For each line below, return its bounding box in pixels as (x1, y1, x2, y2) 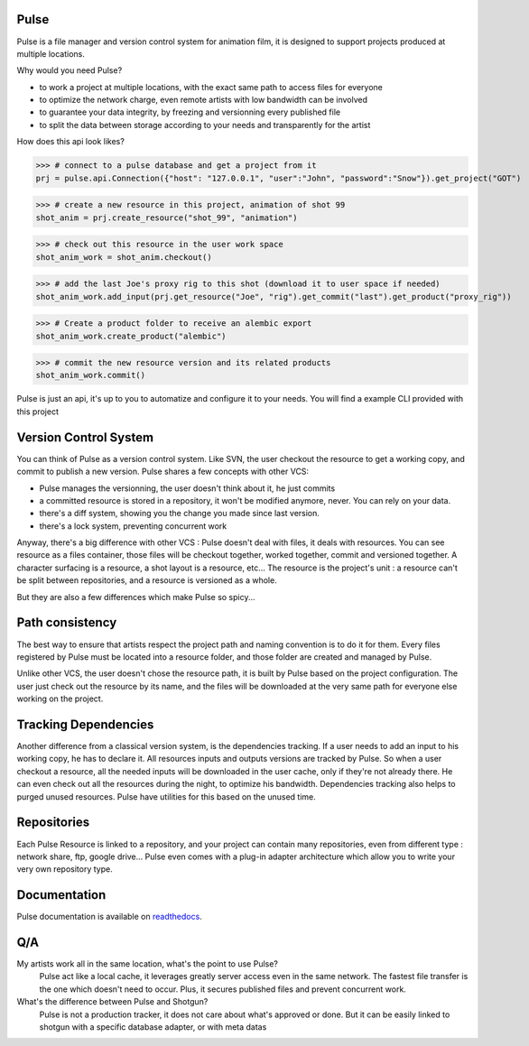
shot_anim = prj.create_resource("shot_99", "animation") (35, 212, 298, 223)
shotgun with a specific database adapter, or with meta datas (39, 1022, 267, 1032)
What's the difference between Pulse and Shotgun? (16, 996, 209, 1007)
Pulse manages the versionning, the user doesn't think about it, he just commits (39, 483, 336, 494)
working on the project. (16, 693, 104, 704)
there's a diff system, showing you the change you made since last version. (39, 508, 320, 519)
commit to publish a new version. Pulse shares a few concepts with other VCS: (16, 466, 310, 477)
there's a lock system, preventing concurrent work (39, 520, 227, 532)
